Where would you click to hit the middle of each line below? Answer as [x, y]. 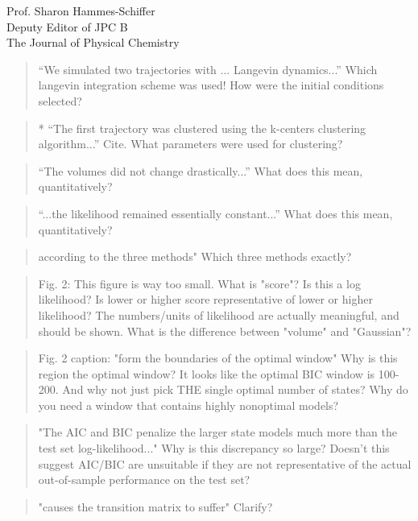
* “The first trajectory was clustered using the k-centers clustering [202, 128]
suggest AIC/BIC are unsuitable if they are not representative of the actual [225, 463]
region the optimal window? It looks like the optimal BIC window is [207, 373]
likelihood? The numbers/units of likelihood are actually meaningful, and [219, 314]
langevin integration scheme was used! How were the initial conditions [211, 85]
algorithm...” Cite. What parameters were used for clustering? [190, 144]
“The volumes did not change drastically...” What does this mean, [201, 170]
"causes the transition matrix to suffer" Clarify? [155, 506]
